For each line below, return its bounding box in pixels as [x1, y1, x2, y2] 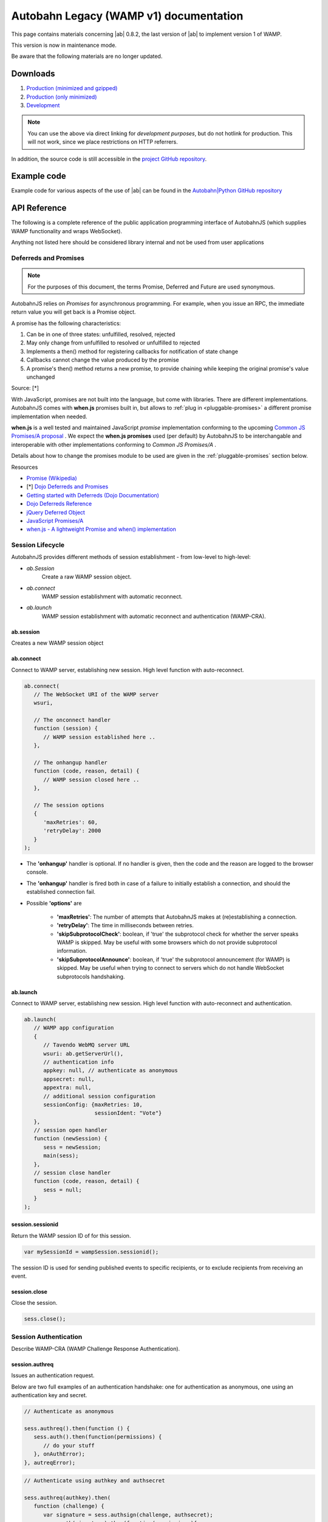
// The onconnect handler [33, 717, 111, 724]
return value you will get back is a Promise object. [11, 308, 136, 316]
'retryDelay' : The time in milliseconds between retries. [56, 922, 194, 929]
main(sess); [43, 1152, 79, 1159]
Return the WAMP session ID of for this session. [11, 1232, 131, 1239]
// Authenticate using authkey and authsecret [24, 1477, 165, 1484]
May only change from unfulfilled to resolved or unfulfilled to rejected [26, 339, 200, 346]
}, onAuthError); [33, 1451, 85, 1457]
